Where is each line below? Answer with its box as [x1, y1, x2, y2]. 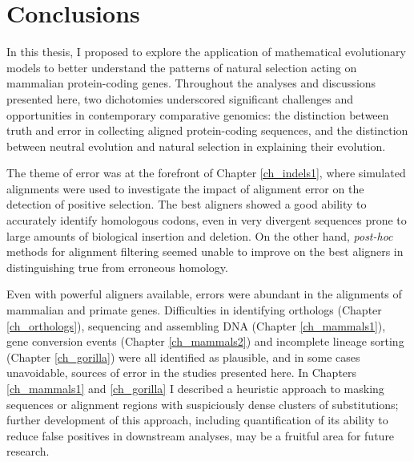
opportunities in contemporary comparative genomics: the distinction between [6, 106, 389, 123]
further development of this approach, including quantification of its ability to [6, 411, 388, 428]
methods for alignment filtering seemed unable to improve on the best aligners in [6, 243, 404, 260]
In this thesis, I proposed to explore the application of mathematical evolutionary [6, 43, 406, 60]
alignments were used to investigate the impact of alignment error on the [6, 180, 364, 197]
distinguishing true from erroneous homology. [6, 258, 228, 275]
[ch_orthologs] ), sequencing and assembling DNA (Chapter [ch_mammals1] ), [6, 317, 386, 334]
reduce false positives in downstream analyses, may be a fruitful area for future [6, 427, 395, 444]
